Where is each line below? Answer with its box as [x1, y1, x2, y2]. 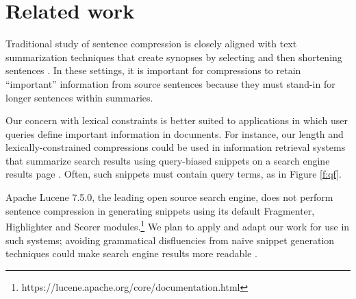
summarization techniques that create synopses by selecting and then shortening [5, 49, 342, 64]
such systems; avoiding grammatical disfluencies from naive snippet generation [5, 232, 335, 247]
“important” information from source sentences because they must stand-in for [5, 76, 335, 91]
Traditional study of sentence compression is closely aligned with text [5, 36, 297, 51]
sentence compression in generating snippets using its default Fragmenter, [5, 203, 315, 217]
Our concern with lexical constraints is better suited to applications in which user [5, 113, 348, 128]
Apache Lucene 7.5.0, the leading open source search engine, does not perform [5, 190, 333, 204]
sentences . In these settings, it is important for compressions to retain [5, 63, 301, 77]
